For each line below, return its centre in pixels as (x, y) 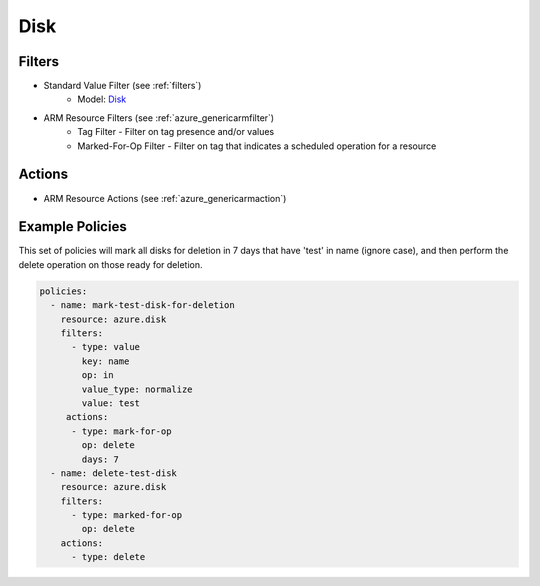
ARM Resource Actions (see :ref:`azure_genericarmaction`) (165, 198)
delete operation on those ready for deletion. (110, 264)
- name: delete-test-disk (113, 473)
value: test (110, 403)
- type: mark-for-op (121, 431)
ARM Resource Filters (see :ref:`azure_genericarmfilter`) (159, 117)
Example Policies (72, 226)
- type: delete (108, 557)
